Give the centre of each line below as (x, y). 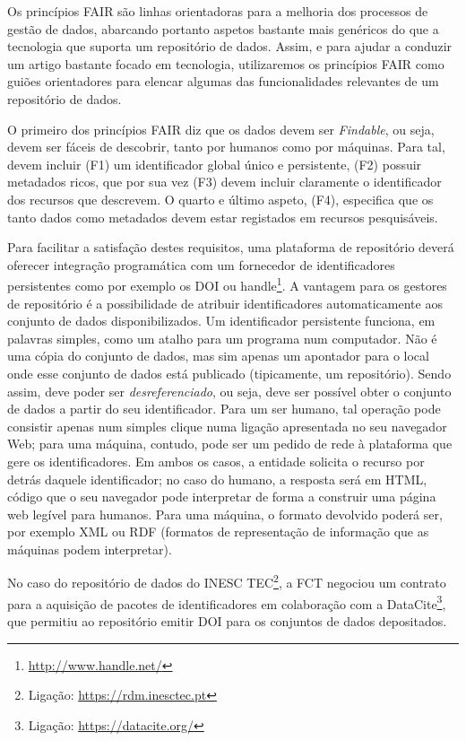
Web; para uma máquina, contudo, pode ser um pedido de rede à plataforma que (230, 444)
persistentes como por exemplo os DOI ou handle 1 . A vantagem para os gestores (227, 284)
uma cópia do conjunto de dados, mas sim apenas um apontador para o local (218, 356)
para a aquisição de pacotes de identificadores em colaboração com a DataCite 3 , (227, 602)
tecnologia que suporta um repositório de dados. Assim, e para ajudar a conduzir (230, 46)
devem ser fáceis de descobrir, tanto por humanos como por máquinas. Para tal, (226, 147)
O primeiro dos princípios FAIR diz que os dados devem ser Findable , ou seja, (221, 129)
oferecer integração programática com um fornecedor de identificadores (201, 264)
